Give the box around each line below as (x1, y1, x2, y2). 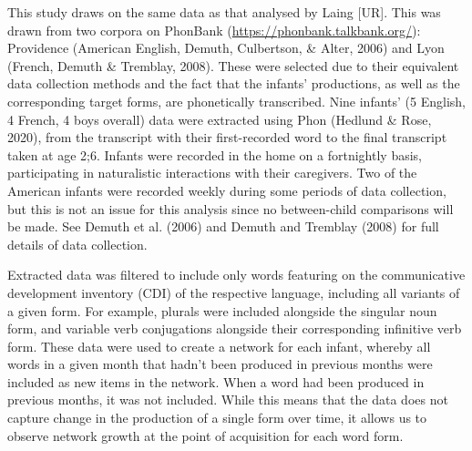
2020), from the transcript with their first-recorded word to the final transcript (7, 128, 447, 147)
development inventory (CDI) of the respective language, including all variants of (7, 282, 460, 302)
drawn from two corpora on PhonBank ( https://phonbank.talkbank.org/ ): (7, 20, 421, 39)
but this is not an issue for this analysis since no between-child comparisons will (7, 199, 454, 218)
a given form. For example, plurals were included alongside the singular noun (7, 301, 437, 320)
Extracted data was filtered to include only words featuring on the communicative (7, 265, 466, 284)
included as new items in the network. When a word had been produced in (7, 372, 425, 391)
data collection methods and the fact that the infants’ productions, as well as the (7, 74, 460, 93)
